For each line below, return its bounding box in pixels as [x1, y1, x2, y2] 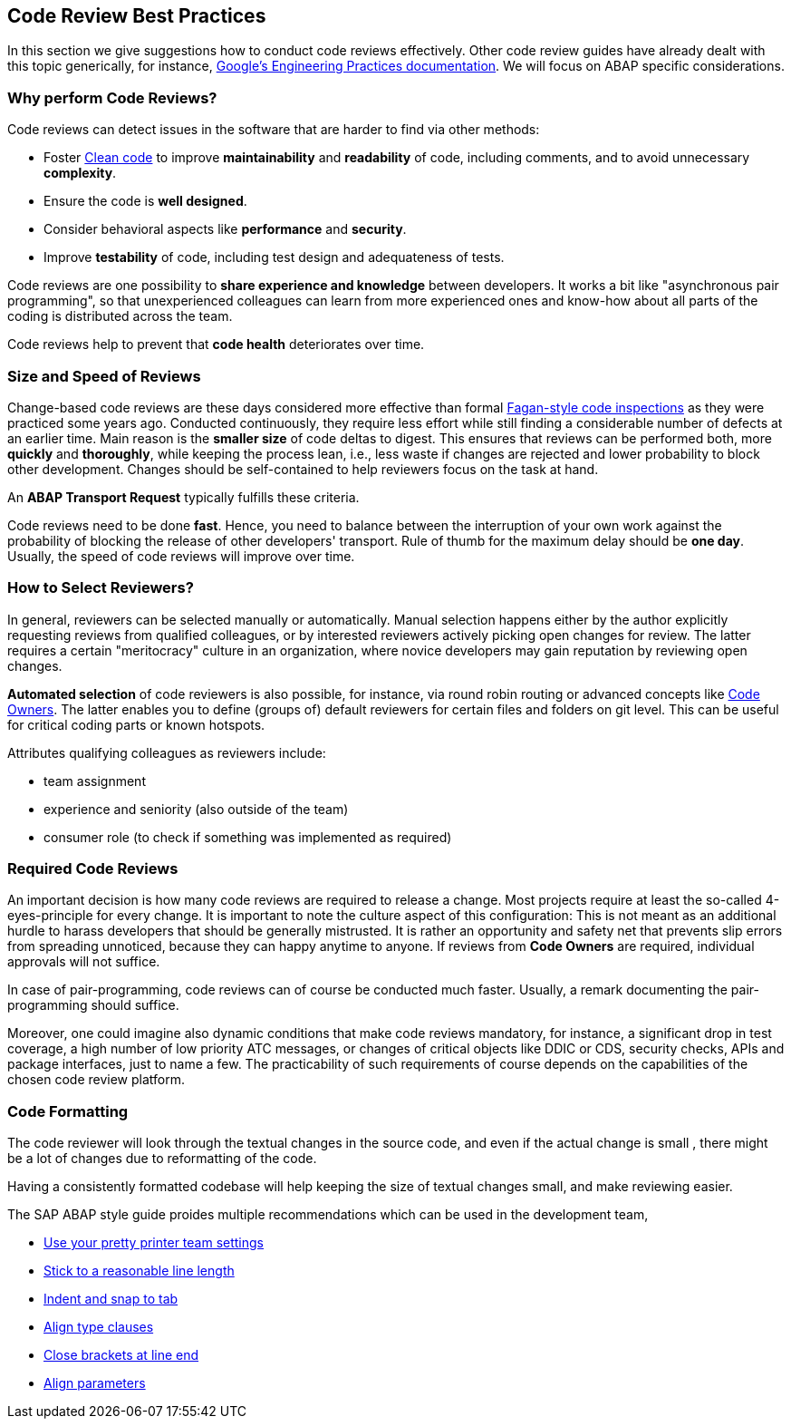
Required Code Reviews [7, 859, 178, 878]
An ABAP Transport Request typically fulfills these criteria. [7, 489, 360, 505]
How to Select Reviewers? [7, 578, 194, 597]
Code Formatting [7, 1101, 129, 1120]
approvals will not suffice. [7, 954, 160, 970]
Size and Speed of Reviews [7, 366, 201, 385]
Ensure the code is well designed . [43, 193, 247, 209]
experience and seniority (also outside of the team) [43, 800, 349, 817]
